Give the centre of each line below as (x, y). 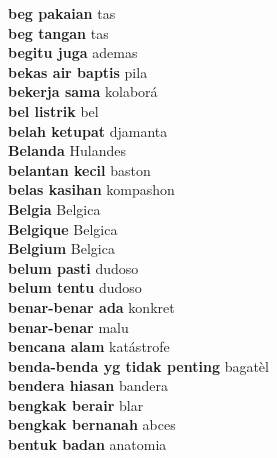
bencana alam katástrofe (89, 346)
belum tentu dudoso (75, 287)
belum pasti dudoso (73, 267)
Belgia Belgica (54, 208)
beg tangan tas (58, 32)
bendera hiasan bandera (88, 385)
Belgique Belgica (63, 228)
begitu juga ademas (73, 52)
